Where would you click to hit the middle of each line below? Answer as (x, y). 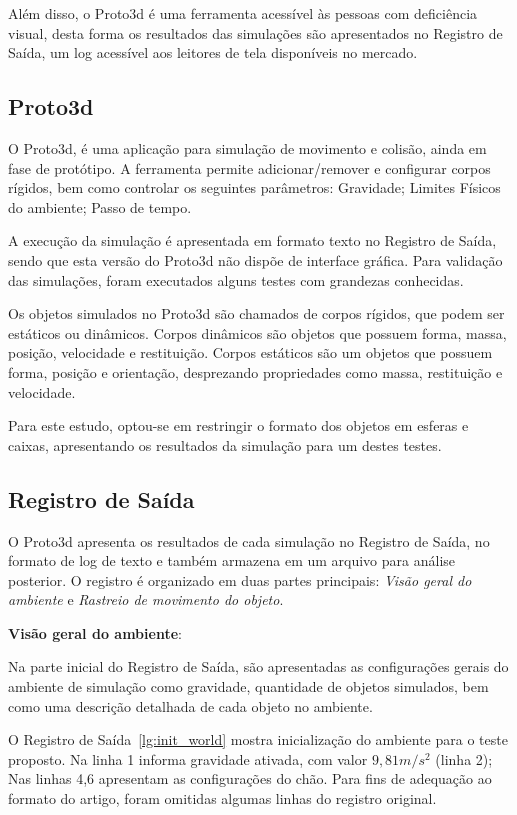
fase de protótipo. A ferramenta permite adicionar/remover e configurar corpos (249, 167)
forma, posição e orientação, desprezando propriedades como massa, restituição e (255, 371)
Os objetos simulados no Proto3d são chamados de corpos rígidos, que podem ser (256, 313)
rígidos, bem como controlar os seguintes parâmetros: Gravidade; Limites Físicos (254, 187)
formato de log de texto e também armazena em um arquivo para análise (232, 560)
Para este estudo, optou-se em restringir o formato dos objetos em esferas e (238, 425)
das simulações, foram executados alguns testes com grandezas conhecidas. (236, 279)
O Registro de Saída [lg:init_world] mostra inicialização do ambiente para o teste (258, 739)
